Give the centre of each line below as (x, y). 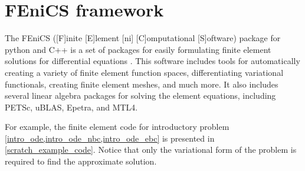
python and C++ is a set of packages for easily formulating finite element (138, 49)
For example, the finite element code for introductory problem (117, 127)
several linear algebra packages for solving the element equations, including (140, 95)
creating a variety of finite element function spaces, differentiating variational (144, 72)
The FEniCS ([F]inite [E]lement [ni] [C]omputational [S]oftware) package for (143, 38)
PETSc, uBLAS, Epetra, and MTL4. (71, 107)
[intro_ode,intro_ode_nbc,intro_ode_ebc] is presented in (110, 138)
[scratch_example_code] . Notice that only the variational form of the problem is (151, 150)
